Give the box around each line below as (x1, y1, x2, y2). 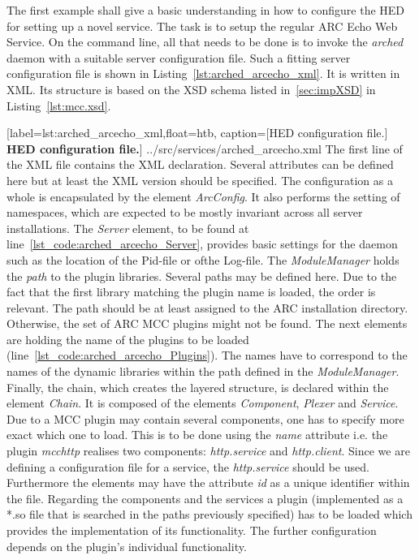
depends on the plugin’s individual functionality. (6, 537, 247, 554)
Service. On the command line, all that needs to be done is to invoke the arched (6, 33, 404, 50)
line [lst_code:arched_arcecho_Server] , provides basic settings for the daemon (6, 235, 398, 252)
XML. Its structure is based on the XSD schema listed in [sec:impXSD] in (6, 80, 376, 97)
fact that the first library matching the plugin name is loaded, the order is (6, 283, 376, 300)
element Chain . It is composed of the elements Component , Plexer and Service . (6, 394, 399, 411)
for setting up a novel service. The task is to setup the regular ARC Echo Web (6, 17, 398, 34)
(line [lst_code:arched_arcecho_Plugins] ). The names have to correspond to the (6, 347, 408, 364)
